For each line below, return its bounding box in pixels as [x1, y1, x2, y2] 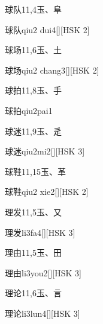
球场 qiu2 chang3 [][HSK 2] [5, 63, 99, 76]
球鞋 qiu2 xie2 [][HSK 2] [5, 185, 89, 198]
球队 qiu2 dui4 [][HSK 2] [5, 23, 90, 36]
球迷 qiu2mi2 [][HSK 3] [5, 145, 85, 157]
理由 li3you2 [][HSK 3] [5, 266, 81, 279]
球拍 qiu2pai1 [5, 104, 53, 116]
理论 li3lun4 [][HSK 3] [5, 307, 80, 319]
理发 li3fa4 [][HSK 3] [5, 226, 75, 238]
